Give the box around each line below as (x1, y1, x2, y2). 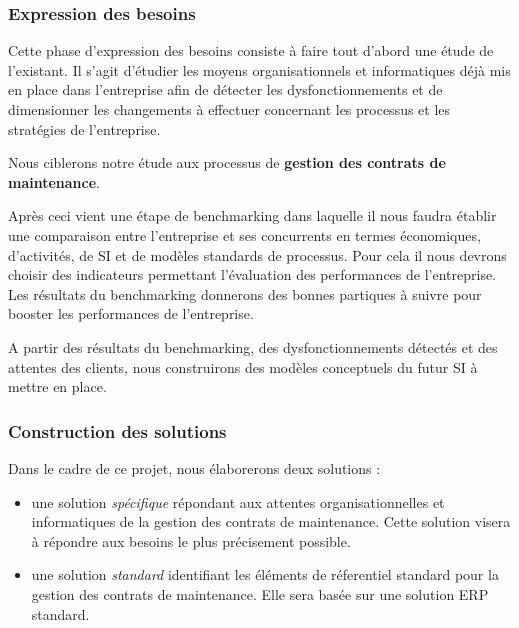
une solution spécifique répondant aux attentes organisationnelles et (31, 491, 445, 512)
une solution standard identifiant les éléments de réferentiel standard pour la (31, 564, 499, 585)
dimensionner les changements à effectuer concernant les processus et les (8, 99, 451, 119)
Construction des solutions (8, 418, 227, 443)
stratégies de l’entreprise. (8, 118, 161, 139)
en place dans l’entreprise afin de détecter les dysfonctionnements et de (8, 79, 443, 100)
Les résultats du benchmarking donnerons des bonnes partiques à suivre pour (8, 283, 482, 304)
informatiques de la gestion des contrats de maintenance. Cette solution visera (31, 511, 511, 532)
